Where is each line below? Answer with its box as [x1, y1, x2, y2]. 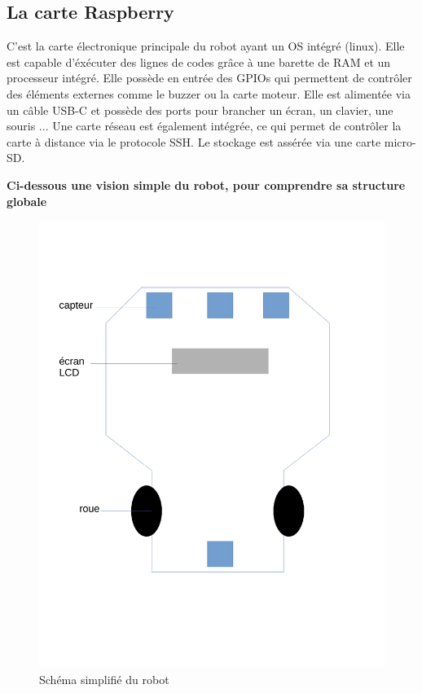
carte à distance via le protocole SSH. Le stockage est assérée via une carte [7, 133, 381, 150]
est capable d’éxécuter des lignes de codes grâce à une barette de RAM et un [7, 53, 391, 70]
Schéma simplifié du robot [39, 670, 169, 687]
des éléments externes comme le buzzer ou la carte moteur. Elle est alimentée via [7, 85, 411, 102]
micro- [384, 133, 416, 150]
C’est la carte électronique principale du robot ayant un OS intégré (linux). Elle [7, 37, 405, 55]
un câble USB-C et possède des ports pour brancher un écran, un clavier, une [7, 101, 393, 118]
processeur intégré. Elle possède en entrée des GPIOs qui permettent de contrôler [7, 69, 412, 86]
